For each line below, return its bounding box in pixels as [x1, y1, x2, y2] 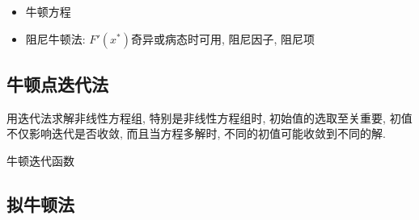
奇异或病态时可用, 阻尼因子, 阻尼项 [130, 30, 315, 47]
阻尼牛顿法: [25, 30, 86, 47]
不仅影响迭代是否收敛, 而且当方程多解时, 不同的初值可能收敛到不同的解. [6, 125, 386, 142]
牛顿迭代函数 [6, 152, 74, 168]
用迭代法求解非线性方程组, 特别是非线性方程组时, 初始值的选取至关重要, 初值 [6, 109, 413, 126]
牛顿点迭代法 [6, 71, 108, 96]
